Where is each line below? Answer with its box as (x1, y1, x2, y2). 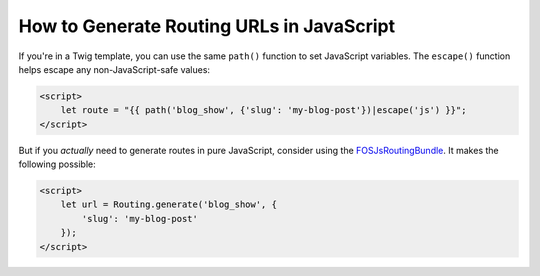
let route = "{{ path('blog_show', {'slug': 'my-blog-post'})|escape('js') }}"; (60, 105, 467, 116)
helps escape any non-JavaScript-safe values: (18, 63, 210, 75)
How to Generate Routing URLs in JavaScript (18, 15, 395, 37)
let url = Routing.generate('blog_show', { (60, 199, 277, 210)
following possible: (18, 158, 97, 170)
